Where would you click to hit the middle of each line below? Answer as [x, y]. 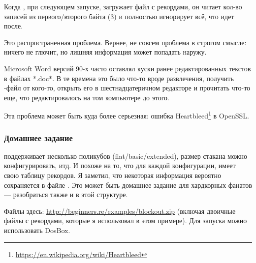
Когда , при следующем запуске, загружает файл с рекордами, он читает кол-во [123, 6]
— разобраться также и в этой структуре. [66, 194]
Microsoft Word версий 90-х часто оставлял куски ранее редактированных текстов [128, 68]
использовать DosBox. [37, 230]
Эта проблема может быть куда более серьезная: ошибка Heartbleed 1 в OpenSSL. [127, 115]
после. [14, 26]
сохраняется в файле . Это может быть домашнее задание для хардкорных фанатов [128, 185]
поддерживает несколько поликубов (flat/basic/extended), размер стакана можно [126, 156]
